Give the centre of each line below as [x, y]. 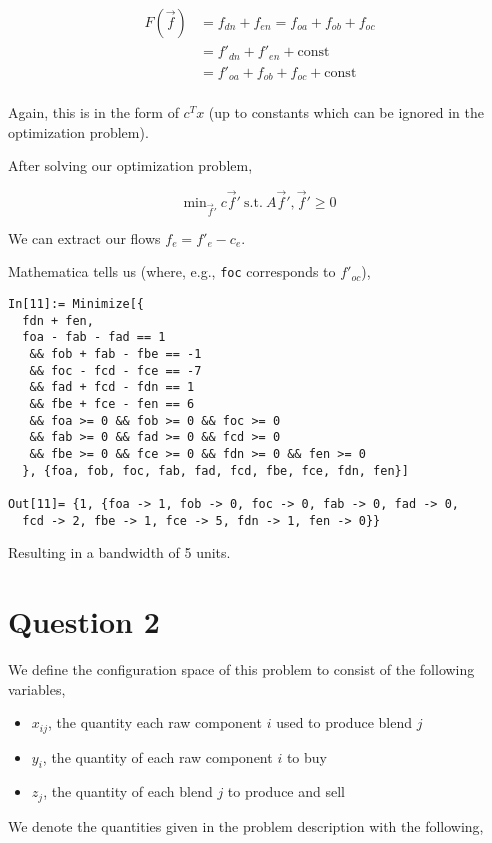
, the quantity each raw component [155, 722]
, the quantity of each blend [128, 791]
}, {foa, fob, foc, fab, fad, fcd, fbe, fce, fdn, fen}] [215, 470]
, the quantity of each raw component [157, 756]
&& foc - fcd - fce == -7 [115, 370]
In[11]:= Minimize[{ [76, 304]
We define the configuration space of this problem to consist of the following [241, 668]
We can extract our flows [84, 237]
